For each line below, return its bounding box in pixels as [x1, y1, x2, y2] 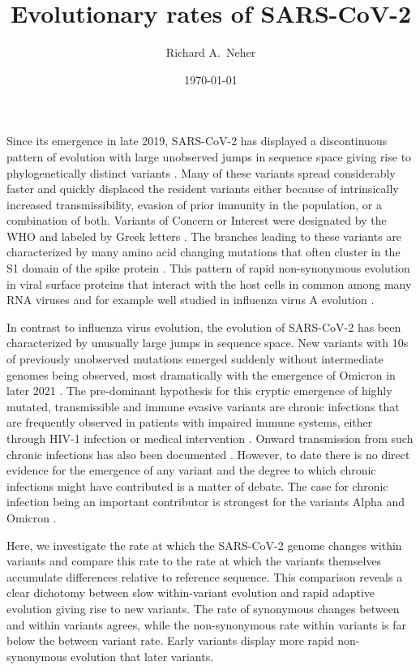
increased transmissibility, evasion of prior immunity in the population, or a [6, 195, 383, 213]
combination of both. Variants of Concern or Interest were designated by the [6, 212, 387, 229]
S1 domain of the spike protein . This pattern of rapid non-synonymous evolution [6, 260, 410, 277]
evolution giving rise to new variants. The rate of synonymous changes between [6, 599, 400, 616]
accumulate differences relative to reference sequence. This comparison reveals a [6, 568, 403, 585]
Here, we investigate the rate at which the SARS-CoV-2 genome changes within [6, 536, 402, 553]
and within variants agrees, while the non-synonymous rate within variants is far [6, 616, 407, 633]
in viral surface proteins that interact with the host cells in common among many [6, 275, 412, 292]
